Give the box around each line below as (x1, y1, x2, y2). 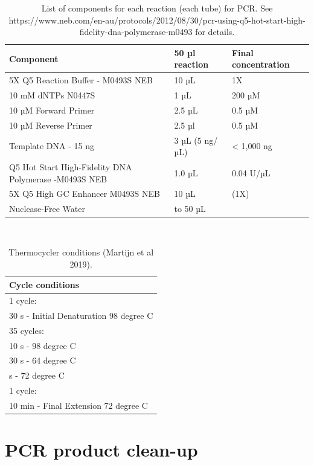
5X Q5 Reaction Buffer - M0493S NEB (9, 74, 153, 86)
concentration (231, 58, 290, 71)
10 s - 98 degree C (9, 339, 76, 351)
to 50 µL (174, 202, 206, 215)
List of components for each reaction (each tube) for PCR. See (41, 2, 273, 14)
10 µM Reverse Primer (9, 118, 92, 131)
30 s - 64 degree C (9, 354, 76, 367)
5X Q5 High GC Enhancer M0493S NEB (9, 187, 161, 200)
